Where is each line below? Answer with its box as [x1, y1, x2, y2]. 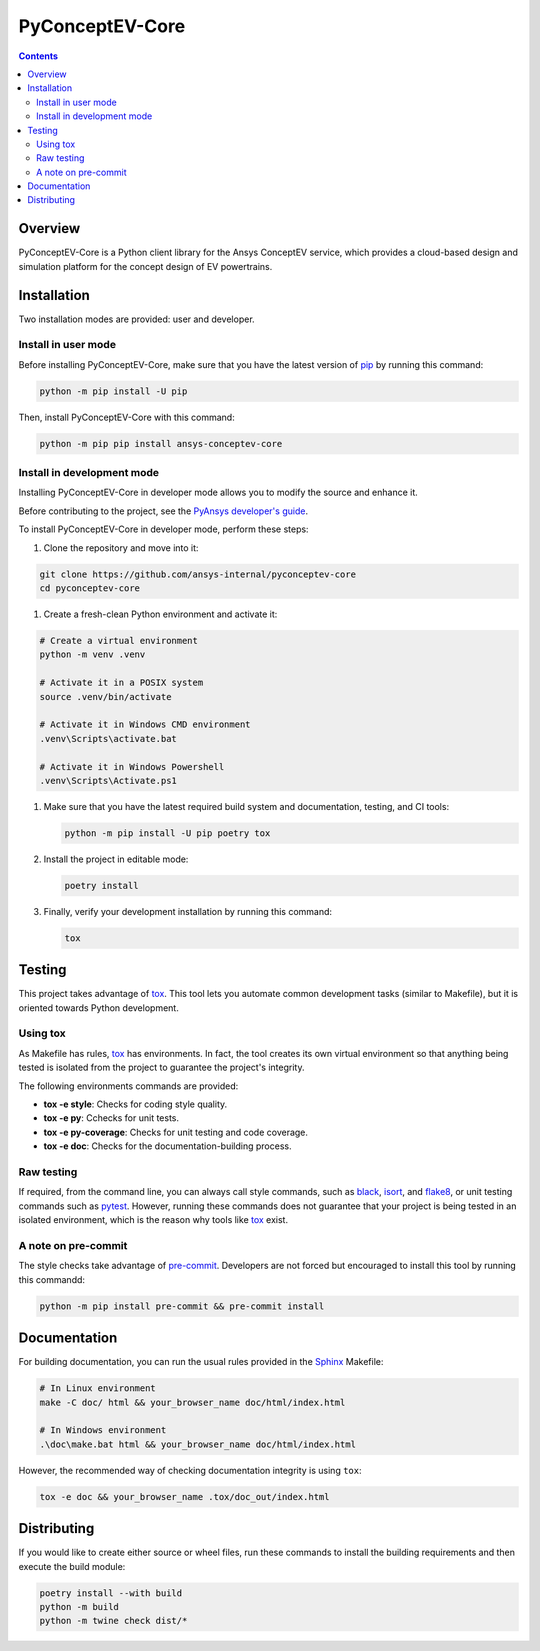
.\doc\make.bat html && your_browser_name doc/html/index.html [39, 1438, 357, 1450]
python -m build [39, 1601, 120, 1612]
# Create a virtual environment [39, 635, 199, 646]
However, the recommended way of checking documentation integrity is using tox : [18, 1464, 362, 1476]
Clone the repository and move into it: [43, 541, 199, 554]
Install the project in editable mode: [43, 853, 189, 865]
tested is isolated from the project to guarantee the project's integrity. [18, 1061, 305, 1074]
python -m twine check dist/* [39, 1615, 188, 1627]
